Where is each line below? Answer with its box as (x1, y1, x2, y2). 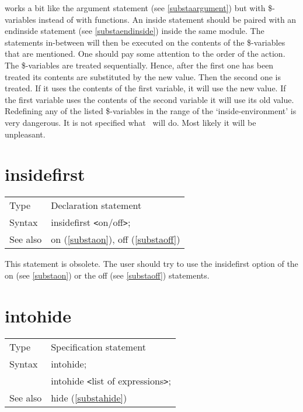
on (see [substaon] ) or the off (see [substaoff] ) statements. (5, 269, 210, 281)
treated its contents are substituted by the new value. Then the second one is (5, 70, 281, 83)
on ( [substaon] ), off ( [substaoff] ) (51, 232, 180, 246)
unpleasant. (5, 128, 46, 140)
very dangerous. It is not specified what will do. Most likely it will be (5, 116, 256, 128)
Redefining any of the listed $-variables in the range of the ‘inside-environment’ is (5, 105, 297, 117)
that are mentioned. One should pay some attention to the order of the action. (5, 47, 285, 60)
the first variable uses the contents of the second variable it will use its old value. (5, 93, 294, 105)
